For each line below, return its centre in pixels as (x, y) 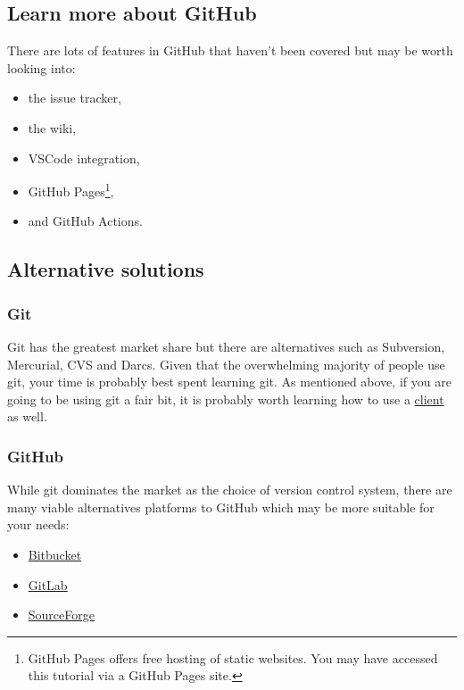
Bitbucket (55, 554)
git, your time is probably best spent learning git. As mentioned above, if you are (229, 382)
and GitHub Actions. (85, 221)
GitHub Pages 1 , (71, 190)
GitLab (48, 584)
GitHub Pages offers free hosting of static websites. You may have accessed (233, 657)
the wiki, (52, 127)
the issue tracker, (75, 98)
